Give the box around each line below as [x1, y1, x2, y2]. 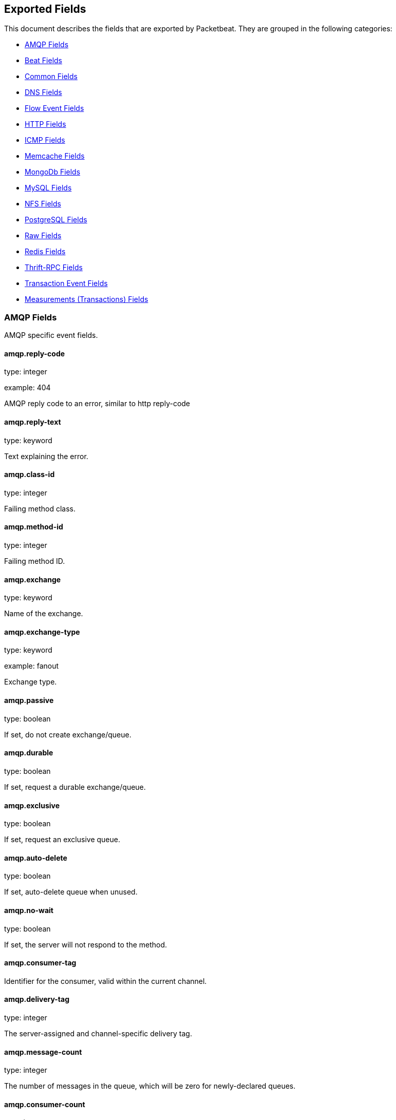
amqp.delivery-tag [4, 995, 69, 1004]
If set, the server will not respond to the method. [4, 940, 167, 949]
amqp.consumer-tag [4, 958, 77, 967]
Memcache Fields [25, 151, 85, 161]
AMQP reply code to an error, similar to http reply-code [4, 399, 191, 408]
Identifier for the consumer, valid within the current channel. [4, 976, 207, 985]
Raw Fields [25, 231, 62, 240]
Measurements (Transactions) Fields [25, 295, 148, 304]
